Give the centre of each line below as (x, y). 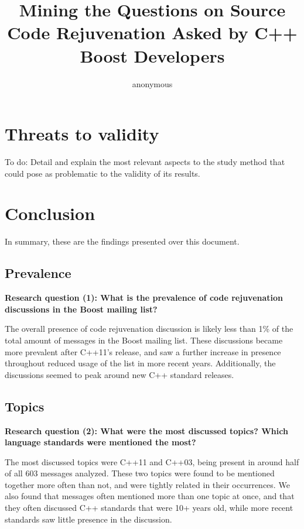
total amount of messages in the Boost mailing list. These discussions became (144, 340)
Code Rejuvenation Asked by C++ (152, 32)
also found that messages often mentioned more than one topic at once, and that (150, 496)
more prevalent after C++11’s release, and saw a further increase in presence (143, 351)
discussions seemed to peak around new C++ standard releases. (119, 374)
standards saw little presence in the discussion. (88, 519)
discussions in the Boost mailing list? (81, 309)
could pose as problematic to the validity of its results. (103, 173)
